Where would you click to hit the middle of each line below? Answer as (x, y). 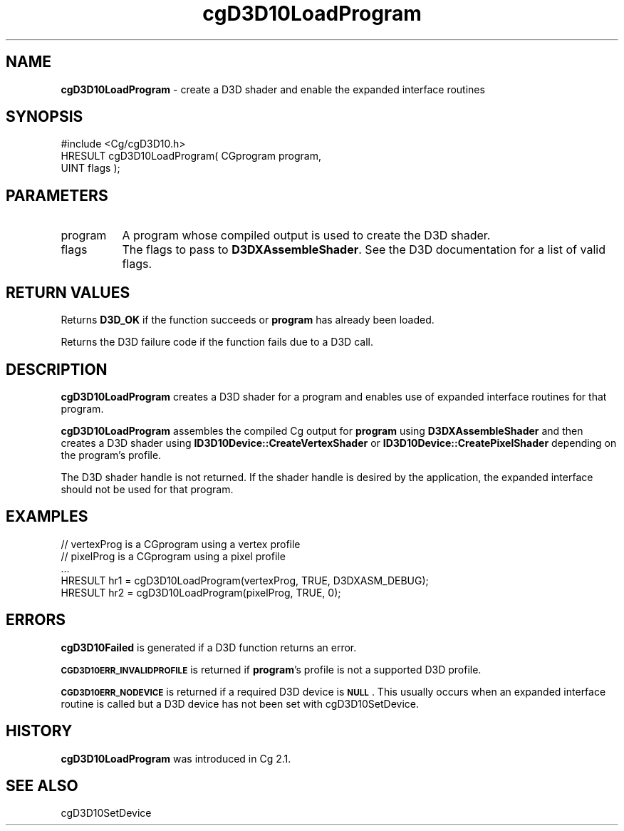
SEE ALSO (42, 785)
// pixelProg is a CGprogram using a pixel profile (173, 556)
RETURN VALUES (68, 292)
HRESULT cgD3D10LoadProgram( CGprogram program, (191, 156)
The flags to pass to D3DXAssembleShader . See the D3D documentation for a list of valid (364, 250)
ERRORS (36, 620)
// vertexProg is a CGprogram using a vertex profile (181, 544)
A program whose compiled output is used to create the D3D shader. (306, 236)
